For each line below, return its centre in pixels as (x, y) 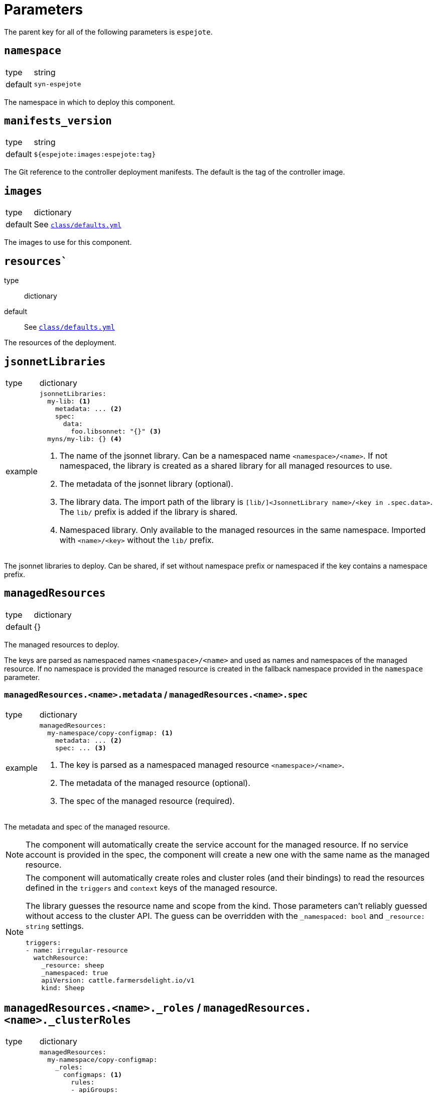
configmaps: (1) (93, 1075)
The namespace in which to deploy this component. (90, 102)
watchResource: (61, 958)
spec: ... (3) (81, 748)
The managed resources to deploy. (62, 644)
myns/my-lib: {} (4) (85, 439)
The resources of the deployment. (60, 343)
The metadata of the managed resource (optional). (155, 783)
